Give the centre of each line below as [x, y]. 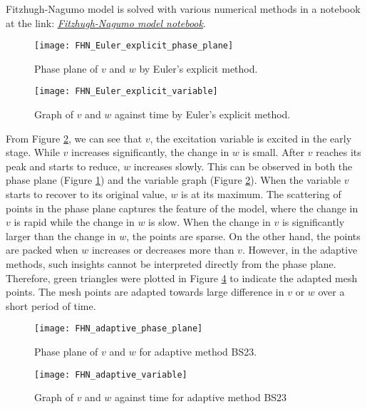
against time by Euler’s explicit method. [203, 114]
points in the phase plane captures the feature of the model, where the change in [182, 208]
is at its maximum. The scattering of [261, 194]
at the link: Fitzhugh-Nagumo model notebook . [106, 22]
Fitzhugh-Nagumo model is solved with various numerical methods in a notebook [183, 9]
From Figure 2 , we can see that [74, 138]
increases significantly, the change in [150, 152]
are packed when [42, 250]
